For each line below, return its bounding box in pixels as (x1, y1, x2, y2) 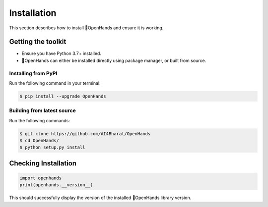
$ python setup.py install (19, 145, 85, 151)
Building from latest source (9, 107, 76, 114)
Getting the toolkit (9, 38, 67, 46)
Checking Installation (9, 159, 77, 167)
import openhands (19, 175, 62, 181)
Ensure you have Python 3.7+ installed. (21, 51, 102, 56)
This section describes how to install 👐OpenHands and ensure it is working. (9, 25, 164, 31)
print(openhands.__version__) (19, 182, 93, 188)
